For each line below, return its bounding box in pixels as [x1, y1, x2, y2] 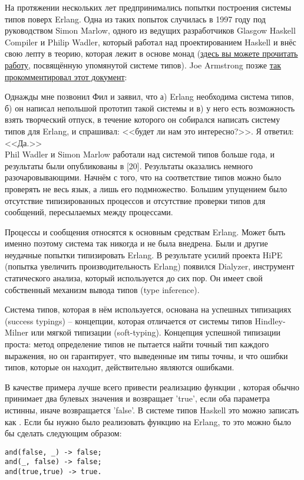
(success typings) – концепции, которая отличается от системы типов [5, 314, 252, 327]
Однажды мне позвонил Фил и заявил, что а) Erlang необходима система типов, [5, 90, 294, 103]
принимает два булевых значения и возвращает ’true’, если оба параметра [5, 392, 270, 405]
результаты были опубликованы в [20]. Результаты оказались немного [5, 159, 253, 172]
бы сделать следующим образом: [5, 427, 122, 439]
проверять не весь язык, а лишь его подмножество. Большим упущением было [5, 182, 288, 195]
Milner [5, 326, 29, 338]
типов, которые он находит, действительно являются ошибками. [5, 361, 234, 373]
